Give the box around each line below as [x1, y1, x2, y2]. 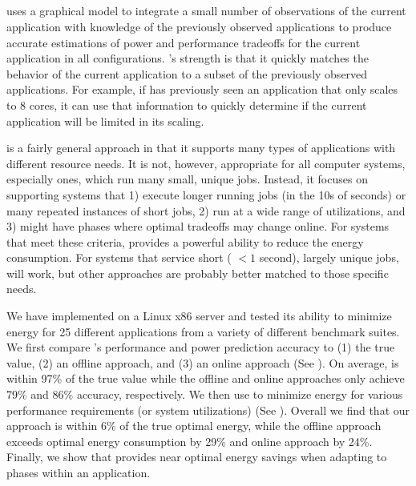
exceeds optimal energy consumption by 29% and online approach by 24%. [6, 432, 373, 449]
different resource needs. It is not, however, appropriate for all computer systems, [6, 155, 406, 171]
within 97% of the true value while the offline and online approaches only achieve [6, 370, 405, 387]
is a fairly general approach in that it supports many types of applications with [6, 139, 396, 156]
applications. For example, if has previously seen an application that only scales [6, 81, 398, 98]
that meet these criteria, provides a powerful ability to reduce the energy [6, 233, 364, 250]
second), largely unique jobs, [259, 249, 399, 266]
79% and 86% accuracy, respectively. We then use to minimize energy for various [6, 386, 403, 403]
